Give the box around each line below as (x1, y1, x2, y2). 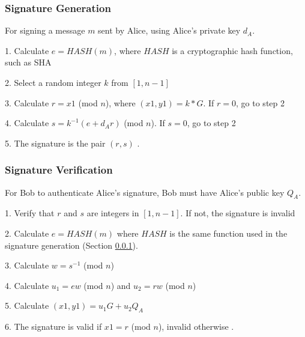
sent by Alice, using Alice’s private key (98, 24, 241, 37)
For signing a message (5, 24, 85, 37)
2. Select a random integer (5, 76, 101, 88)
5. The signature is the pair (5, 136, 106, 149)
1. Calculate (5, 44, 49, 56)
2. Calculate (5, 226, 49, 239)
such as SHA (5, 56, 52, 68)
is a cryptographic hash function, (172, 44, 293, 56)
